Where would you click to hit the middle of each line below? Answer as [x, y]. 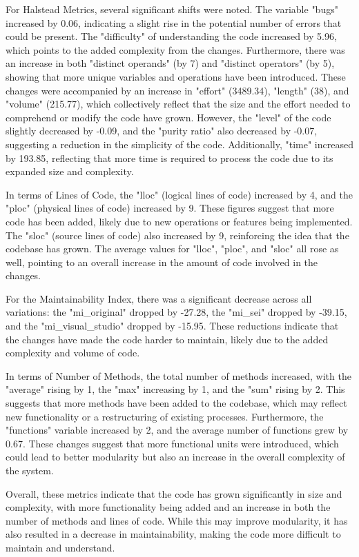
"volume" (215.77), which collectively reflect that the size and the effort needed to [178, 104]
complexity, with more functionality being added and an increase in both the [168, 507]
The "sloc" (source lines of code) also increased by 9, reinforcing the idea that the [177, 235]
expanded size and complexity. [70, 171]
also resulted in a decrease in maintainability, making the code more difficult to [173, 534]
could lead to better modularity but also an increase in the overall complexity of [175, 457]
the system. [30, 470]
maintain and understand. [60, 547]
